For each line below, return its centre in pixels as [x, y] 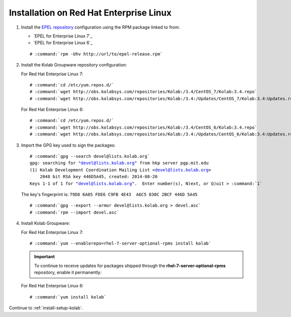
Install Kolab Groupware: [46, 223]
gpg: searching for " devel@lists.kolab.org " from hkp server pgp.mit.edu [119, 163]
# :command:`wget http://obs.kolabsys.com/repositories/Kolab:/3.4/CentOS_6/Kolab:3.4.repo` [144, 127]
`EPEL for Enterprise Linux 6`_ [63, 43]
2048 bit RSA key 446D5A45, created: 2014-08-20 [98, 177]
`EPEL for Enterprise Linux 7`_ [63, 36]
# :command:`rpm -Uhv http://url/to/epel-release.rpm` [96, 54]
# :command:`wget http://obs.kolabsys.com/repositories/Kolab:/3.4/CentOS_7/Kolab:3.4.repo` [144, 92]
